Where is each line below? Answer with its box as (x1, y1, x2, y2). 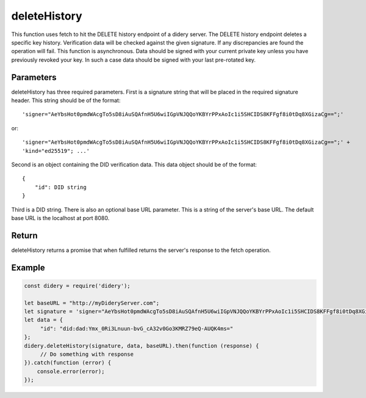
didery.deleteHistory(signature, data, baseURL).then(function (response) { (24, 342, 259, 349)
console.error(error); (37, 367, 105, 375)
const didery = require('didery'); (24, 282, 131, 289)
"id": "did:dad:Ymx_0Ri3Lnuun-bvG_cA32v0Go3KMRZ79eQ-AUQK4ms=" (40, 325, 234, 332)
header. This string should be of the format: (11, 97, 121, 104)
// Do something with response (40, 350, 134, 358)
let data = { (24, 317, 63, 323)
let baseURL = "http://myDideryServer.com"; (24, 300, 160, 306)
